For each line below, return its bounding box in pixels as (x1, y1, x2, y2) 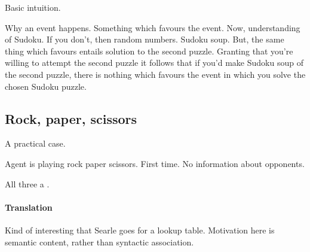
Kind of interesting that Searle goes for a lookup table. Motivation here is (5, 223, 275, 236)
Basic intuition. (5, 1, 61, 13)
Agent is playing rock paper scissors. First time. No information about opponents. (5, 157, 305, 169)
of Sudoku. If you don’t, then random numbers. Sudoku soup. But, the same (5, 33, 284, 45)
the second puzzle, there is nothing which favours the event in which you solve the (5, 68, 306, 80)
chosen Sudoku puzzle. (5, 80, 87, 92)
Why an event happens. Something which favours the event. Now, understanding (5, 21, 300, 34)
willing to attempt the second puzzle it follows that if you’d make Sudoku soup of (5, 56, 303, 69)
